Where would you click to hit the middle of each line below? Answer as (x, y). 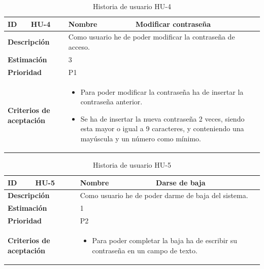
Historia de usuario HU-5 (132, 165)
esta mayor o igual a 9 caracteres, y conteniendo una (162, 128)
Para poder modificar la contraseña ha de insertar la (162, 91)
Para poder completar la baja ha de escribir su (165, 240)
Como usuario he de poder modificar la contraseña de (152, 37)
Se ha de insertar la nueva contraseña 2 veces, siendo (162, 118)
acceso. (79, 47)
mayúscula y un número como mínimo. (141, 138)
